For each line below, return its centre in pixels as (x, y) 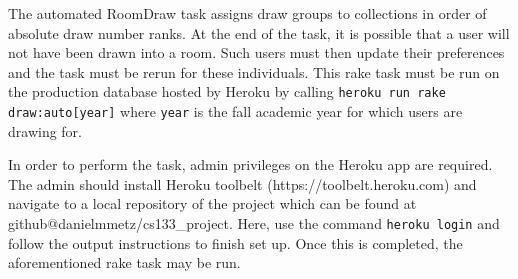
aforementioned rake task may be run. (124, 262)
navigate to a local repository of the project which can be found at (212, 203)
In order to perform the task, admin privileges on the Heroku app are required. (250, 164)
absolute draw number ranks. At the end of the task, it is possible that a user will (259, 32)
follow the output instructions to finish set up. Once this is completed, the (235, 242)
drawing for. (45, 130)
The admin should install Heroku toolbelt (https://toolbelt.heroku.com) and (242, 183)
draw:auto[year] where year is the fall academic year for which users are (235, 111)
